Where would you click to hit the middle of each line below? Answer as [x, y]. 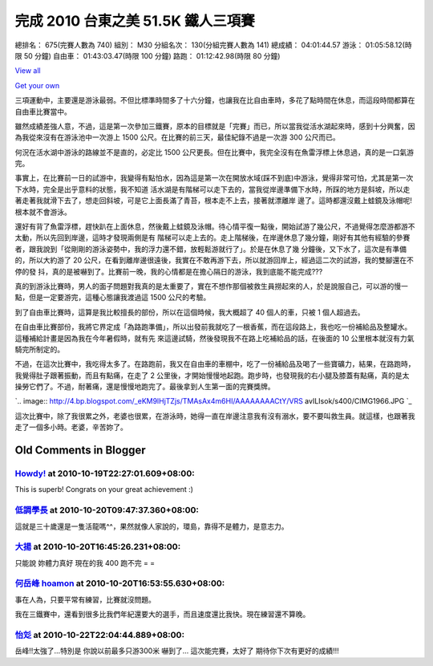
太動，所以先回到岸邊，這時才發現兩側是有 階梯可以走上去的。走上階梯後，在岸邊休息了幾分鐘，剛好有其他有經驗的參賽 [212, 238]
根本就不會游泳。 [43, 212]
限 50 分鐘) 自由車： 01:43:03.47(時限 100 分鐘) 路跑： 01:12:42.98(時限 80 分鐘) [148, 55]
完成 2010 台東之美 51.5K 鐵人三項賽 [135, 21]
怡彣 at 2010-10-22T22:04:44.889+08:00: [99, 635]
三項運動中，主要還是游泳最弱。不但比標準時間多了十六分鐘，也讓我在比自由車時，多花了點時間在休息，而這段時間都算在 [215, 100]
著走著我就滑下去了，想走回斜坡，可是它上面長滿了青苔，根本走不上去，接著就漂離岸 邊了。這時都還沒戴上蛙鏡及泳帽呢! [213, 201]
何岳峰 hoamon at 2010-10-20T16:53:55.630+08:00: [120, 583]
